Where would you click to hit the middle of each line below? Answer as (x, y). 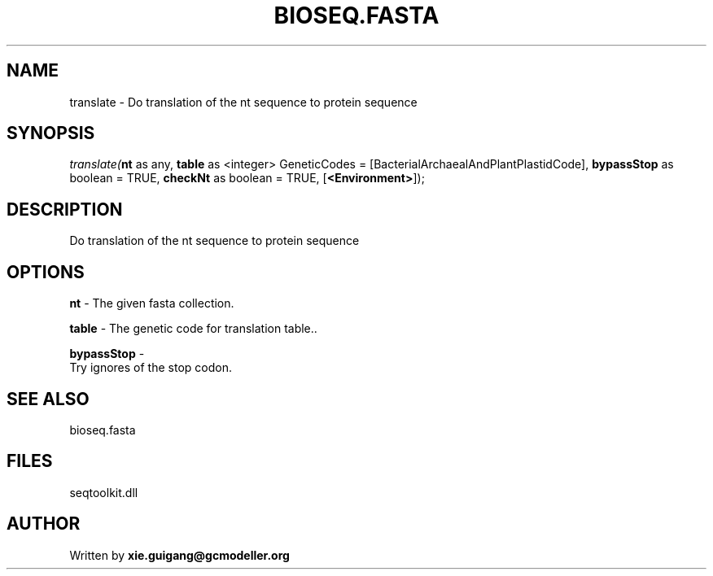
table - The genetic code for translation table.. (193, 329)
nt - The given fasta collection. (152, 303)
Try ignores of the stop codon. (151, 368)
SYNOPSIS (51, 133)
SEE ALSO (48, 399)
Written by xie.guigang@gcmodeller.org (179, 555)
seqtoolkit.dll (104, 492)
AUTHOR (44, 524)
